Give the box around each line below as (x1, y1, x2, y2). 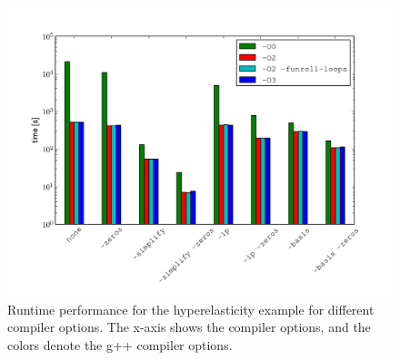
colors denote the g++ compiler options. (7, 336, 233, 355)
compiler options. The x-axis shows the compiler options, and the (7, 317, 371, 336)
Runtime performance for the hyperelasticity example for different (7, 299, 375, 318)
